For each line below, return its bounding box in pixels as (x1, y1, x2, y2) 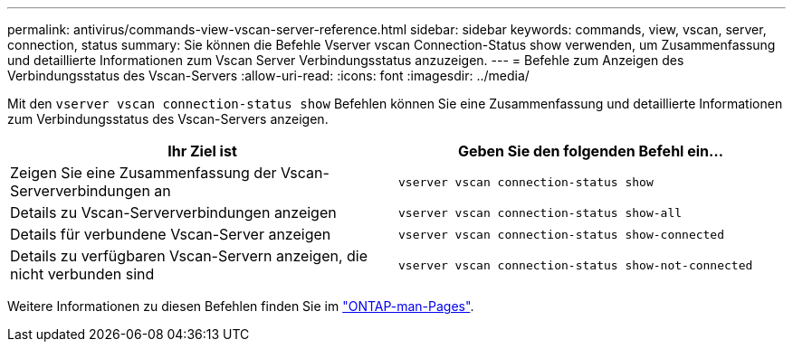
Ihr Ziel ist (167, 142, 237, 160)
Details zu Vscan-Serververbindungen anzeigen (10, 203, 337, 222)
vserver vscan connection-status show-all (398, 205, 683, 220)
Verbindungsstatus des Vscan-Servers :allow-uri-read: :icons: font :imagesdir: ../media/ (7, 68, 530, 83)
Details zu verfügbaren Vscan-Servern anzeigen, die (10, 247, 368, 265)
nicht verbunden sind (10, 265, 155, 283)
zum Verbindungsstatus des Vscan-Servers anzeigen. (7, 111, 329, 127)
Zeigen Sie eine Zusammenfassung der (10, 164, 277, 182)
